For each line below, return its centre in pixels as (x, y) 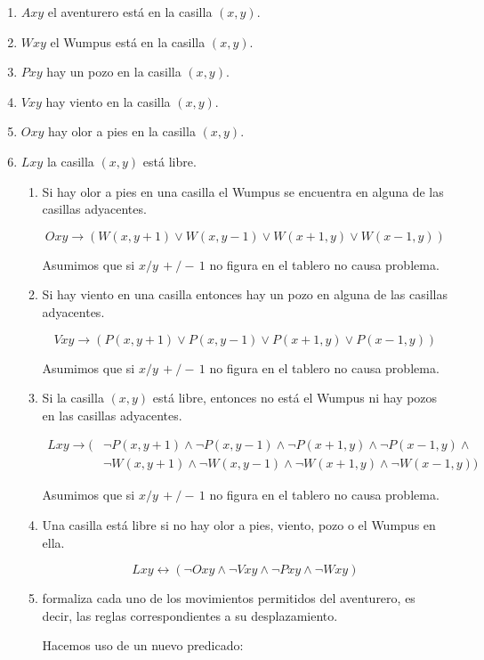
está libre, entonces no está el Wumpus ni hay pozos (295, 398)
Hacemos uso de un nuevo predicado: (143, 645)
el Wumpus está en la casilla (128, 41)
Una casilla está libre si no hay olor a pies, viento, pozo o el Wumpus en (239, 524)
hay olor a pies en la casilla (122, 131)
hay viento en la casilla (108, 101)
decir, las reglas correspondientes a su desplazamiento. (190, 615)
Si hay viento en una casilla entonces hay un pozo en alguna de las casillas (245, 294)
